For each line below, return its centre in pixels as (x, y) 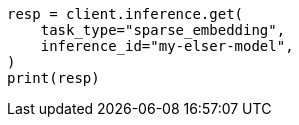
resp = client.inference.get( (125, 14)
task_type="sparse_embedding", (163, 30)
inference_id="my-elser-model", (167, 46)
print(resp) (53, 78)
